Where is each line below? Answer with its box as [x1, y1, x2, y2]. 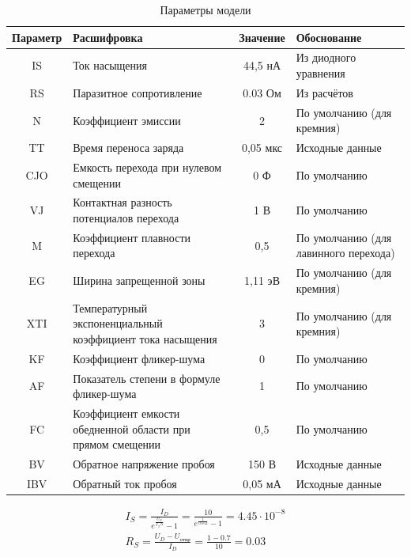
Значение [239, 28, 285, 45]
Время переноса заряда [73, 139, 184, 156]
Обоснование [296, 28, 362, 45]
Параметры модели [160, 2, 251, 17]
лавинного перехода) [296, 244, 395, 261]
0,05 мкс [241, 139, 283, 156]
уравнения [296, 65, 345, 81]
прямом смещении [73, 436, 161, 453]
